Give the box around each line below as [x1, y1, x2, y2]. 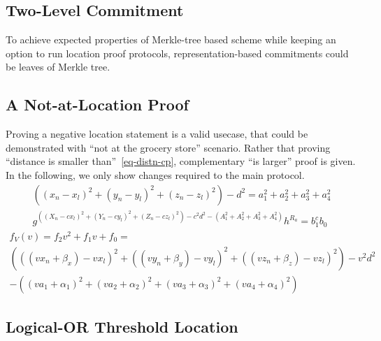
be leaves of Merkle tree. [6, 59, 110, 74]
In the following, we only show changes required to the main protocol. [6, 167, 305, 182]
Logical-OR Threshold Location [6, 316, 238, 338]
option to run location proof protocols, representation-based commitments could [6, 45, 349, 60]
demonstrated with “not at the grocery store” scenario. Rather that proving [6, 140, 331, 154]
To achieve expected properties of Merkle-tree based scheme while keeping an [6, 32, 336, 47]
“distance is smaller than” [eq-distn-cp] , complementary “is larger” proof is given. [6, 154, 356, 168]
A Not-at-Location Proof [6, 94, 189, 115]
